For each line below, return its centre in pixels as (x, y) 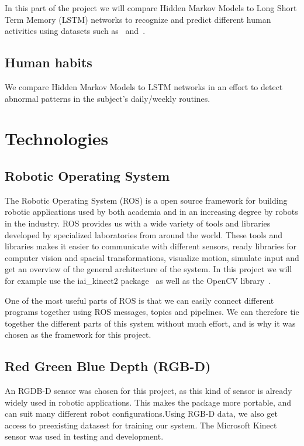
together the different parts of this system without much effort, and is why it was (150, 323)
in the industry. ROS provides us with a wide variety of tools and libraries (138, 223)
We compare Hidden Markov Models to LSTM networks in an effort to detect (144, 86)
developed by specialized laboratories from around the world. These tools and (144, 234)
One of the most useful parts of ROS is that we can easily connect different (139, 300)
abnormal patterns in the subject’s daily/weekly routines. (108, 98)
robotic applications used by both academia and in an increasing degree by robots (151, 212)
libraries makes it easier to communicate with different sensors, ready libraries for (151, 246)
